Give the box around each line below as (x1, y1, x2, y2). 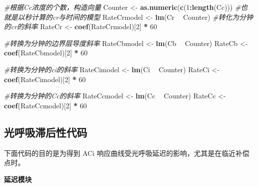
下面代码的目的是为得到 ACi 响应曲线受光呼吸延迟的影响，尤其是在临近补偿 (4, 147, 250, 158)
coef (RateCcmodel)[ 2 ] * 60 (4, 100, 87, 110)
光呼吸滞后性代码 (4, 124, 87, 140)
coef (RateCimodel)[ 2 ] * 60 (4, 74, 86, 84)
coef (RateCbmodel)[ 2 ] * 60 (4, 47, 88, 58)
